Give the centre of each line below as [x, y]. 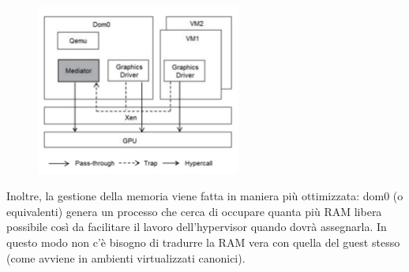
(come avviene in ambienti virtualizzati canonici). [126, 257]
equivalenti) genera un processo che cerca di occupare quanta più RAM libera [194, 211]
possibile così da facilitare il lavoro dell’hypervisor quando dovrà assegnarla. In [197, 227]
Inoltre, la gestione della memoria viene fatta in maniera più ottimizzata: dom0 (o [205, 196]
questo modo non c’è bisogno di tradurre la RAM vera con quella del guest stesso [203, 242]
